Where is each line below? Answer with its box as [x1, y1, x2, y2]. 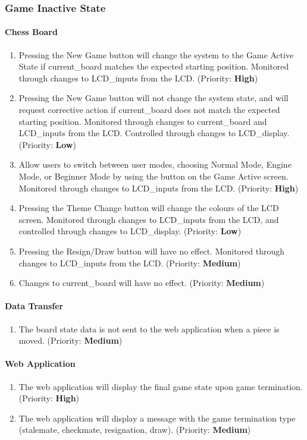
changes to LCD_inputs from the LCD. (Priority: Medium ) [18, 256, 241, 269]
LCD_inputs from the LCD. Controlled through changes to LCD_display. [18, 127, 290, 139]
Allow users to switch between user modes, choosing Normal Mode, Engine [18, 158, 292, 171]
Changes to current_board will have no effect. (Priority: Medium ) [18, 276, 265, 289]
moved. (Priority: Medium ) [18, 334, 123, 347]
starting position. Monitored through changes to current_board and [18, 115, 267, 127]
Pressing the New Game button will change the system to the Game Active [18, 48, 294, 61]
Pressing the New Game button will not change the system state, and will [18, 92, 289, 104]
